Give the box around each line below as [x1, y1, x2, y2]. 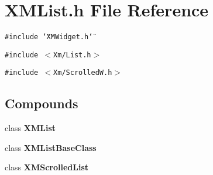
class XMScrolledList [5, 161, 89, 173]
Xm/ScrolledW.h [53, 68, 112, 77]
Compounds [5, 94, 78, 112]
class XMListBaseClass [5, 141, 97, 153]
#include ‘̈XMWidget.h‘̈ [5, 33, 93, 42]
